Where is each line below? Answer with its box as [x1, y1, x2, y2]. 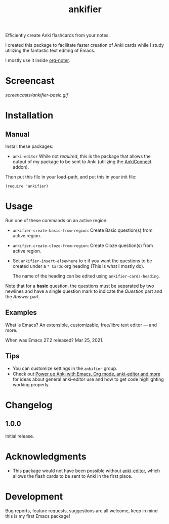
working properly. [12, 381, 50, 387]
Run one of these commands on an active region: [5, 218, 108, 224]
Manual [5, 130, 29, 138]
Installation [5, 110, 54, 121]
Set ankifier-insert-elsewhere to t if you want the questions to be [12, 258, 152, 264]
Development [5, 490, 63, 502]
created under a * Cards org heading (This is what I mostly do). [12, 263, 145, 269]
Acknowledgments [5, 451, 87, 462]
